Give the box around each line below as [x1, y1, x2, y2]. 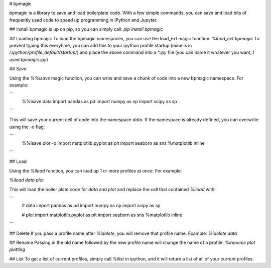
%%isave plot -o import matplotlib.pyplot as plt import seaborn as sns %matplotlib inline [22, 140, 205, 146]
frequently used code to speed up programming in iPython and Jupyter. [9, 17, 158, 23]
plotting [9, 246, 25, 252]
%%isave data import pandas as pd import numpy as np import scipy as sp [22, 98, 178, 104]
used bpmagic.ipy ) [9, 56, 49, 62]
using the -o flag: [9, 124, 45, 130]
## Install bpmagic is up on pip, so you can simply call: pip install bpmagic [9, 26, 163, 32]
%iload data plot [9, 177, 44, 183]
